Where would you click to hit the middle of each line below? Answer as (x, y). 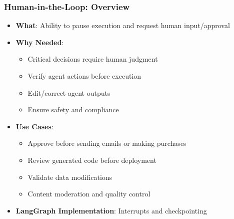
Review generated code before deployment (92, 160)
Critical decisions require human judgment (93, 59)
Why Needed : (40, 42)
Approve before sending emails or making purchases (107, 143)
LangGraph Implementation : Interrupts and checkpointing (111, 210)
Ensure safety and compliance (73, 110)
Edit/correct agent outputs (69, 92)
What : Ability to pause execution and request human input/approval (123, 25)
